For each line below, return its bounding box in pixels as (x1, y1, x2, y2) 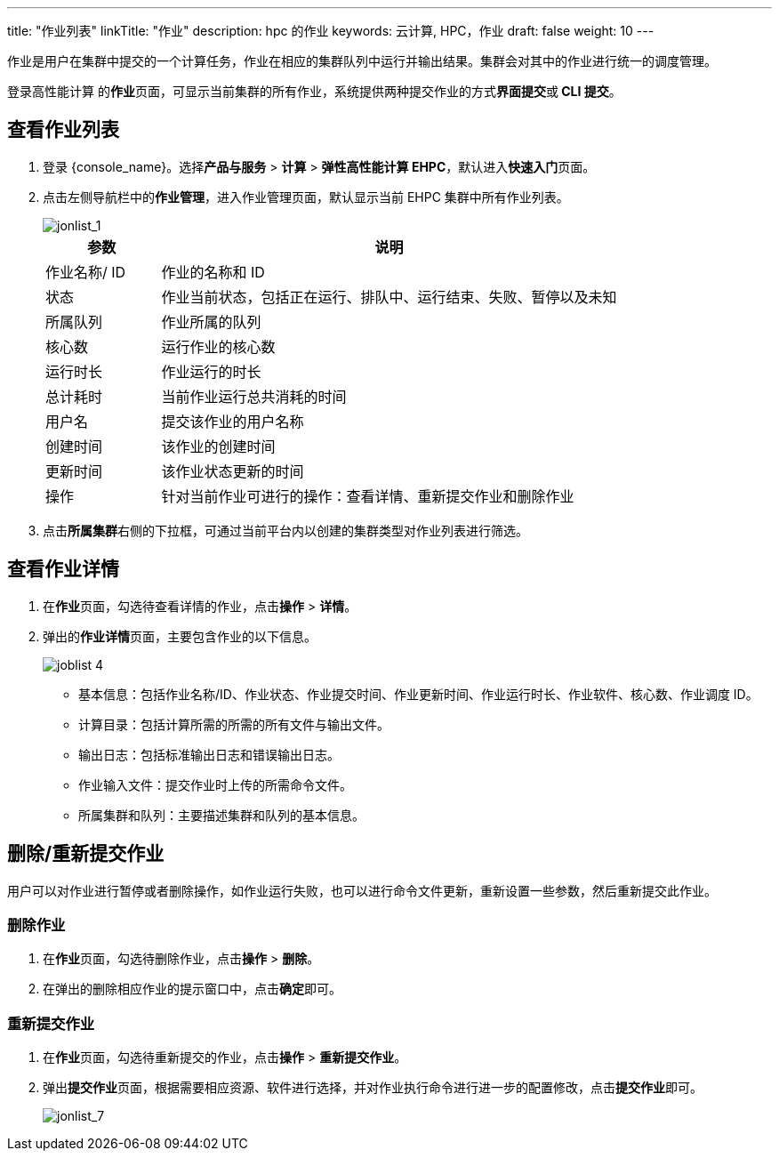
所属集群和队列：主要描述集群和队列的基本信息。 (78, 807, 365, 823)
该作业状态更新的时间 (161, 462, 304, 480)
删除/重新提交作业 (7, 842, 165, 865)
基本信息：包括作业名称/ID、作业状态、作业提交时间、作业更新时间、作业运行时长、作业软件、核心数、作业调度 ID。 (78, 686, 759, 702)
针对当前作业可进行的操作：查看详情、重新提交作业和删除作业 (161, 487, 574, 505)
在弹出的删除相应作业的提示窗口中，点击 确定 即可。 (43, 981, 341, 997)
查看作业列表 (7, 118, 119, 141)
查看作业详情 (7, 558, 119, 581)
